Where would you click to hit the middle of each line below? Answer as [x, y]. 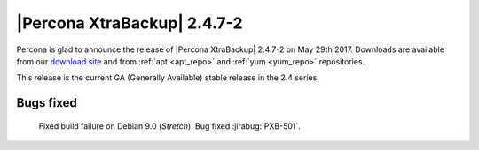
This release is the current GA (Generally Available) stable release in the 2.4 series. [168, 78]
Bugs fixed [47, 103]
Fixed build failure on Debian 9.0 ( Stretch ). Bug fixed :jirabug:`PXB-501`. [170, 126]
